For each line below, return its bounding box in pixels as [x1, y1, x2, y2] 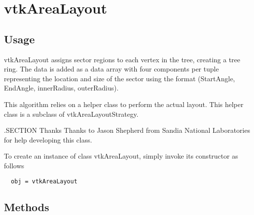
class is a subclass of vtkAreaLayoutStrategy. [4, 108, 139, 119]
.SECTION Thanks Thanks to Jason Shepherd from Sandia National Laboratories [4, 125, 250, 135]
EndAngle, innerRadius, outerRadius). [4, 83, 119, 93]
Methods [4, 199, 49, 214]
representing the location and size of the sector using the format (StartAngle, [4, 73, 235, 83]
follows [4, 160, 24, 170]
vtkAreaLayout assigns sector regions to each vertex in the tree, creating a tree [4, 54, 240, 64]
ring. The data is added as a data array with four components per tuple [4, 64, 219, 74]
